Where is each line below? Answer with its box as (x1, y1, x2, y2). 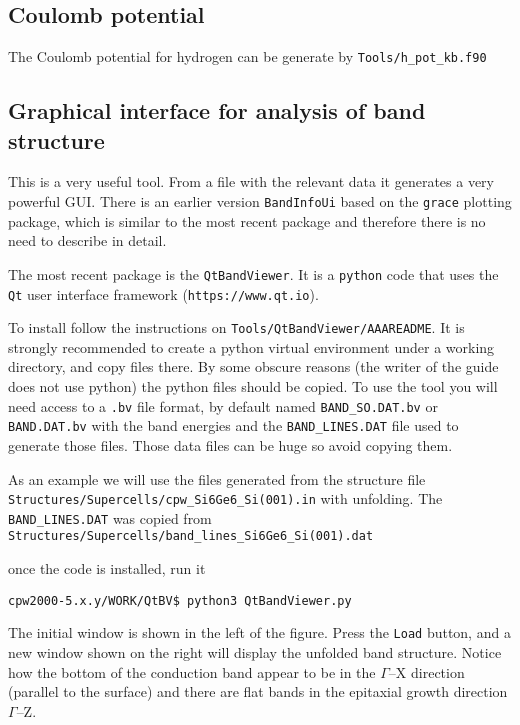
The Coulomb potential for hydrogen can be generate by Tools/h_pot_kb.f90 (8, 46, 487, 67)
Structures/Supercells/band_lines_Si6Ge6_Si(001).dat (8, 529, 374, 544)
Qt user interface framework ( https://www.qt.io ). (8, 283, 319, 304)
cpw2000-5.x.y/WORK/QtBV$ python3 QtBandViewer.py (8, 593, 352, 608)
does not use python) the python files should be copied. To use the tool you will (8, 376, 498, 397)
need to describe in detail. (8, 230, 167, 251)
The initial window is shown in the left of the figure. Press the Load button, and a (8, 622, 511, 643)
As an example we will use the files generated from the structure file (8, 468, 426, 489)
